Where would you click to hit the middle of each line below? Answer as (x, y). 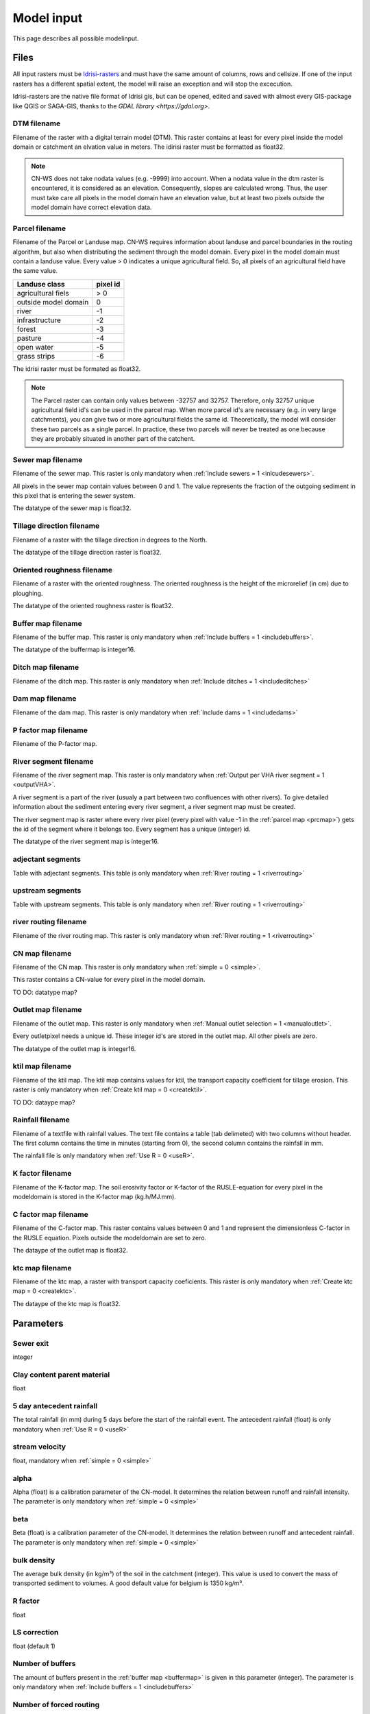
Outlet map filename (47, 1010)
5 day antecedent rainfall (55, 1405)
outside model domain (53, 302)
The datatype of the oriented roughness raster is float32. (93, 605)
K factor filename (42, 1174)
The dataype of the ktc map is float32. (67, 1303)
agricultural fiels (43, 293)
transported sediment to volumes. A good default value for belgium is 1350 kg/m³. (128, 1583)
